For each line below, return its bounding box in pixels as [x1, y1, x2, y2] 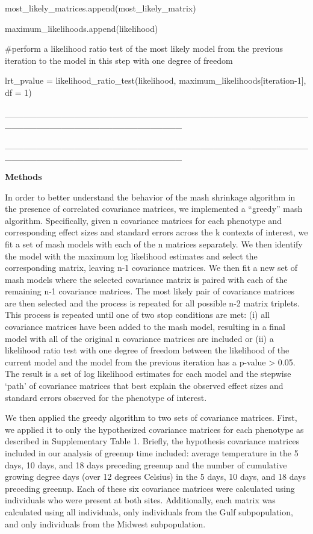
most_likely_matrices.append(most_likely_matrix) [5, 2, 196, 14]
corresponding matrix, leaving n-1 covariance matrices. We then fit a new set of [5, 261, 298, 274]
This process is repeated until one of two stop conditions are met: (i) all [5, 308, 270, 321]
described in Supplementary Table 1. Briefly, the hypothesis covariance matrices [5, 435, 300, 447]
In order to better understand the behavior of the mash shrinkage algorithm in [5, 190, 296, 203]
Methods [5, 170, 42, 182]
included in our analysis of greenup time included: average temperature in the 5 [5, 447, 299, 459]
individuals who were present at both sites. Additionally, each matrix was [5, 494, 276, 506]
